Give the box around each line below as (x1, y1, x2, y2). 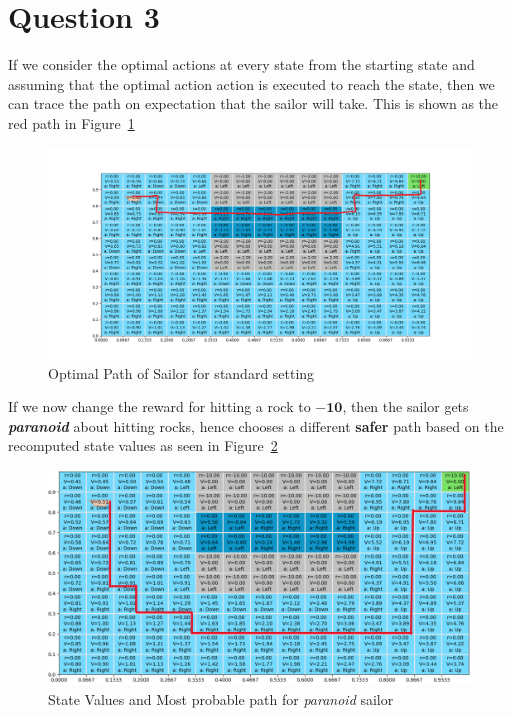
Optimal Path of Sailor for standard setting (48, 362, 315, 383)
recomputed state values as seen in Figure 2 (8, 435, 278, 456)
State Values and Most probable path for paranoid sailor (48, 688, 394, 709)
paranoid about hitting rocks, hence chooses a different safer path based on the (8, 415, 504, 436)
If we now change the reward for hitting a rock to (8, 396, 311, 417)
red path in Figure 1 (8, 112, 135, 133)
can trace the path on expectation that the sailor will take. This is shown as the (8, 93, 499, 114)
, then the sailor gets (342, 396, 469, 417)
